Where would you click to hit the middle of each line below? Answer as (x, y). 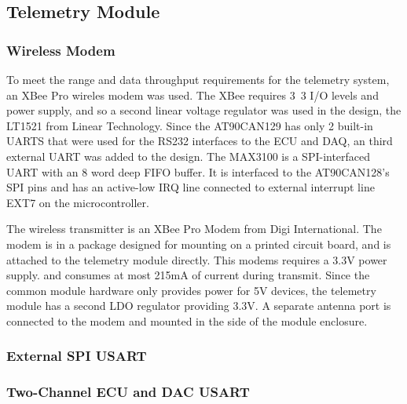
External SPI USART (77, 356)
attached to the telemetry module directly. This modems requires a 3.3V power (197, 259)
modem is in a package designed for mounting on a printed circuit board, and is (199, 244)
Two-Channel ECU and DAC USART (128, 392)
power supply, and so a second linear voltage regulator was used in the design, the (204, 110)
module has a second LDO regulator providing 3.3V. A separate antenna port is (199, 306)
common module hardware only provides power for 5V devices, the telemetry (191, 290)
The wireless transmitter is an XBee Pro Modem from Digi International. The (194, 229)
